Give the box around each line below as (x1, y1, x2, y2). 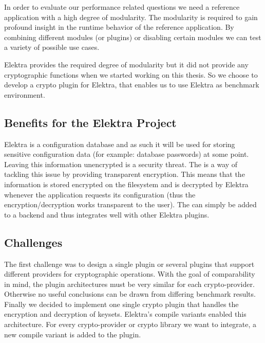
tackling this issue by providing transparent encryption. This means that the (4, 169, 245, 179)
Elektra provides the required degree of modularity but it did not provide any (4, 59, 249, 69)
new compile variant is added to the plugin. (4, 329, 141, 339)
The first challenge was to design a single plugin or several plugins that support (4, 258, 255, 269)
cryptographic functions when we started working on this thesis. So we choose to (4, 69, 258, 80)
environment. (4, 89, 45, 100)
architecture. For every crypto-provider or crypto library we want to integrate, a (4, 319, 257, 330)
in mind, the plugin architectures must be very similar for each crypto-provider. (4, 278, 255, 289)
